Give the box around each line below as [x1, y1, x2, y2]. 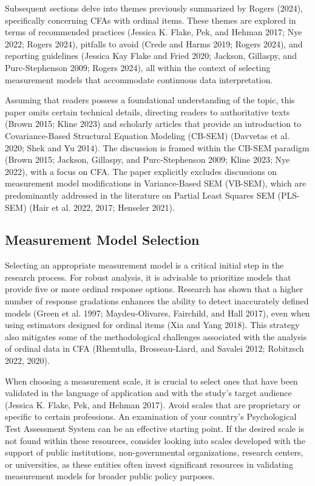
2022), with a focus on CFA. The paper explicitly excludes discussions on [5, 165, 277, 177]
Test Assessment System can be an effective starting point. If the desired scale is [5, 422, 305, 435]
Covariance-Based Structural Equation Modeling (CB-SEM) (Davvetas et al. [5, 129, 290, 142]
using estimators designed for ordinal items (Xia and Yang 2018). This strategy [5, 318, 300, 331]
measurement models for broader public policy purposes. [5, 470, 215, 482]
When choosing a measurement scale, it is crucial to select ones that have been [5, 374, 298, 387]
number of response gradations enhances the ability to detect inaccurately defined [5, 295, 309, 307]
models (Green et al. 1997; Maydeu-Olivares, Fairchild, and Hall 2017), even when [5, 306, 310, 319]
